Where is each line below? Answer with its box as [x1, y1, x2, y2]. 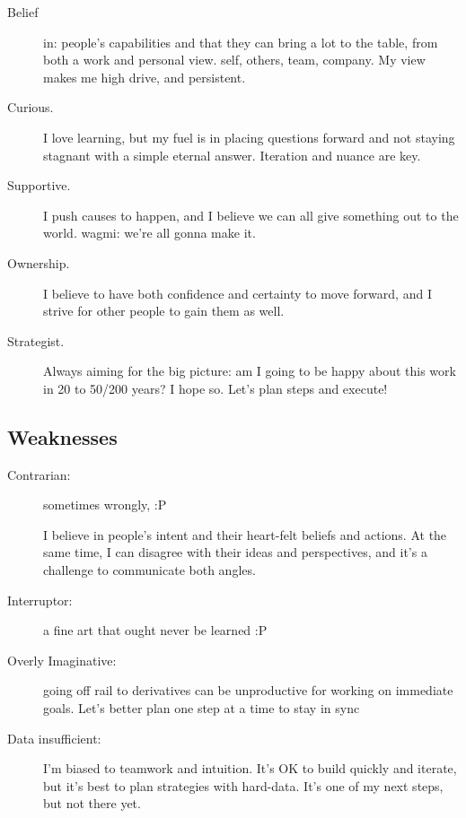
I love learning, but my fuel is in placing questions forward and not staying [43, 127, 455, 146]
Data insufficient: [7, 728, 101, 747]
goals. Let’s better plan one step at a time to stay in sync [43, 699, 360, 718]
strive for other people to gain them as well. [43, 301, 285, 320]
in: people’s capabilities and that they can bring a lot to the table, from [43, 32, 438, 51]
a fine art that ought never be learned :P [43, 621, 268, 640]
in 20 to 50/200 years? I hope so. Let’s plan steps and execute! [43, 379, 388, 397]
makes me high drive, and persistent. [43, 67, 246, 86]
